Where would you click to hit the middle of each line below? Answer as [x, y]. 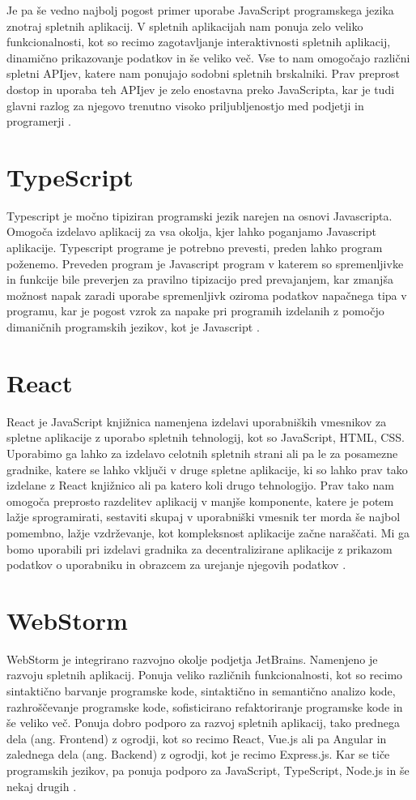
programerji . [39, 121]
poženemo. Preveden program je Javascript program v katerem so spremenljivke [205, 263]
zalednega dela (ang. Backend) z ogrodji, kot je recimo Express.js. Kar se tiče [198, 754]
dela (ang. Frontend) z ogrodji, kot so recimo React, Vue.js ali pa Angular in [197, 738]
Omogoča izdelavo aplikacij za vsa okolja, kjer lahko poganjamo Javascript [191, 231]
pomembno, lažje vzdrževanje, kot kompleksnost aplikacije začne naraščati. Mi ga [208, 532]
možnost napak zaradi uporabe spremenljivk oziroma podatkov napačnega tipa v [207, 295]
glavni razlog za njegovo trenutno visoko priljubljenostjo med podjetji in [185, 105]
